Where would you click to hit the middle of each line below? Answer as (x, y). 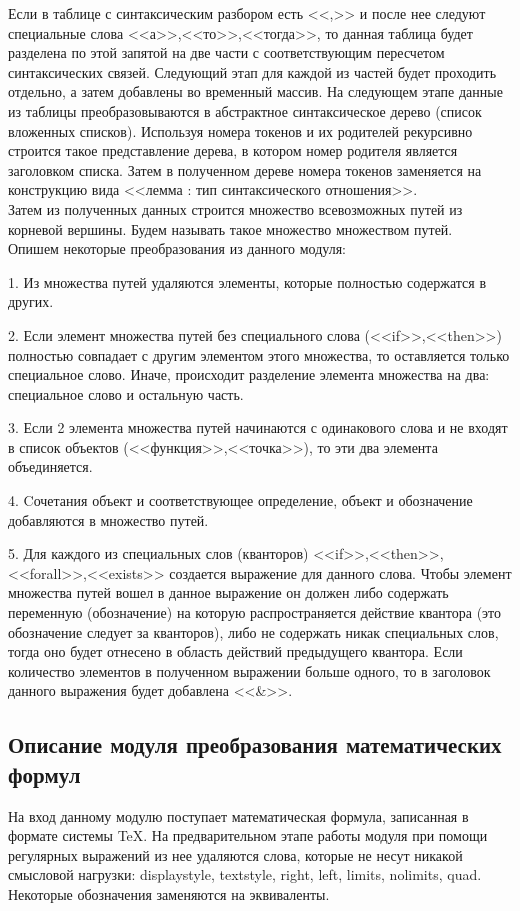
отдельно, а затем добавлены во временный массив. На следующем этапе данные (255, 91)
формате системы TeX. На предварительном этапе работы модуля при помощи (248, 835)
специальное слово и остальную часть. (126, 393)
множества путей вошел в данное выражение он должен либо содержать (228, 592)
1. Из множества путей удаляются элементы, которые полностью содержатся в (247, 281)
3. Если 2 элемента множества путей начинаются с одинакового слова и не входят (258, 427)
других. (31, 301)
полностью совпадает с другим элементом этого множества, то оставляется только (259, 354)
